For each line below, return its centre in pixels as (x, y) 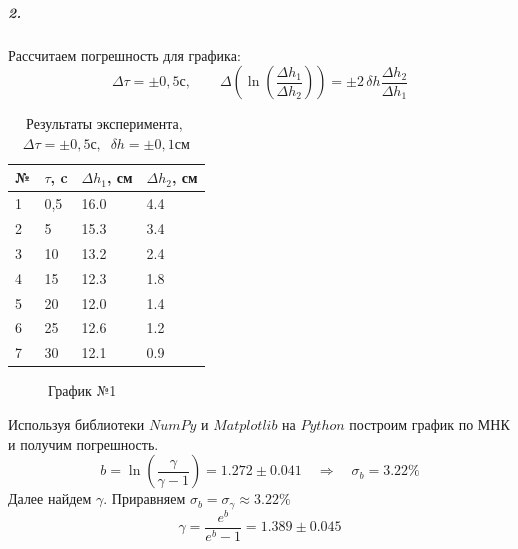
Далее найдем (50, 498)
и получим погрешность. (83, 443)
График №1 (82, 390)
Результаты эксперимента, (104, 123)
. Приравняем (144, 498)
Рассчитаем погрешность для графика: (124, 54)
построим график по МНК (429, 423)
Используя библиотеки (76, 423)
